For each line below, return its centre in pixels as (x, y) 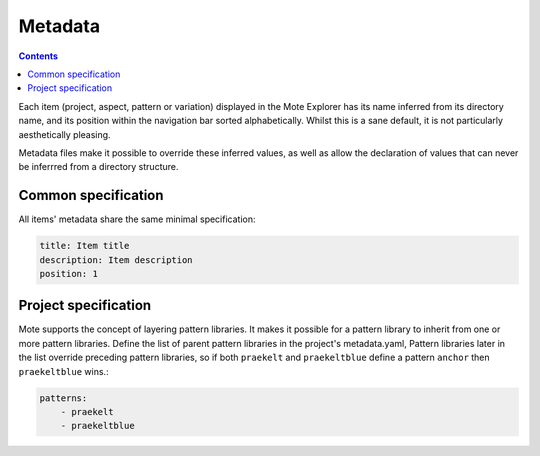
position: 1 (69, 273)
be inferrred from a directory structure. (98, 167)
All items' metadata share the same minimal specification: (137, 219)
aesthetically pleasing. (64, 134)
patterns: (63, 398)
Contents (38, 56)
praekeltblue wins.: (63, 371)
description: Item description (116, 259)
